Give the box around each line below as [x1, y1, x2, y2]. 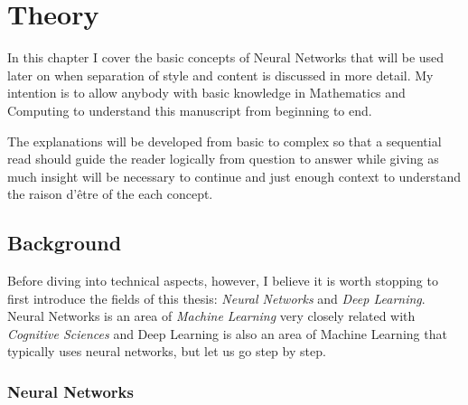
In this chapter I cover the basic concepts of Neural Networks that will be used [7, 48, 445, 67]
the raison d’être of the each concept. [7, 184, 213, 203]
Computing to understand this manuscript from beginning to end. [7, 100, 372, 119]
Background [7, 229, 122, 257]
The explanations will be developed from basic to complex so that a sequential [7, 131, 442, 150]
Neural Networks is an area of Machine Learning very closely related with [7, 306, 416, 325]
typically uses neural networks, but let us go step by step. [7, 342, 326, 361]
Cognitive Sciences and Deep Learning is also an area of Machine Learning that [7, 324, 447, 343]
